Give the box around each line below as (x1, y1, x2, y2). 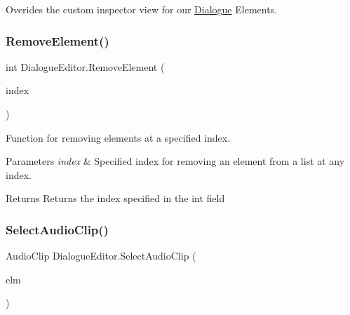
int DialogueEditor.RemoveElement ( (6, 59, 165, 74)
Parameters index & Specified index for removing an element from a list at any (6, 154, 345, 168)
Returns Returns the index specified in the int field (6, 191, 225, 206)
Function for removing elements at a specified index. (6, 130, 231, 145)
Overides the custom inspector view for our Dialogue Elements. (6, 2, 278, 16)
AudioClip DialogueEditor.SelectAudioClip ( (6, 248, 196, 263)
